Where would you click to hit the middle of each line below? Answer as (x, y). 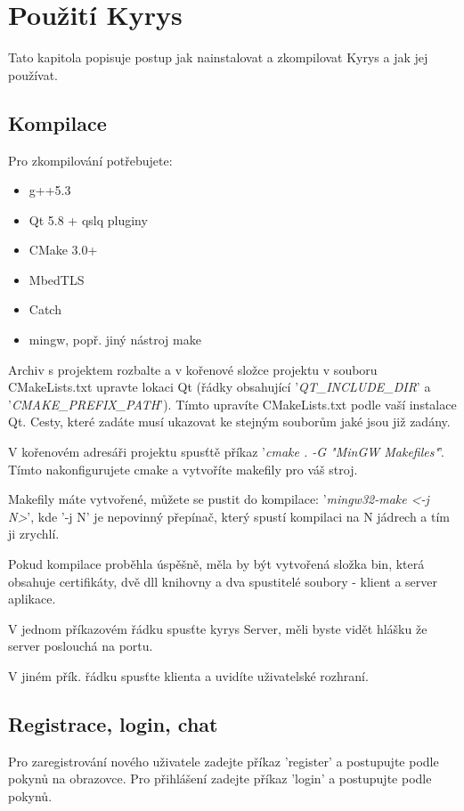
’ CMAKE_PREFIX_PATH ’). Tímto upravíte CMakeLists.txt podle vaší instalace (232, 404)
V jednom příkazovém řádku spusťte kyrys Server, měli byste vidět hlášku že (218, 628)
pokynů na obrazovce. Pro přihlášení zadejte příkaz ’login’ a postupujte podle (220, 779)
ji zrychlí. (34, 534)
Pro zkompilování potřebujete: (90, 160)
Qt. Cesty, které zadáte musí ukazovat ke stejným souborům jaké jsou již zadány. (229, 422)
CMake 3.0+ (63, 250)
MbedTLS (57, 279)
